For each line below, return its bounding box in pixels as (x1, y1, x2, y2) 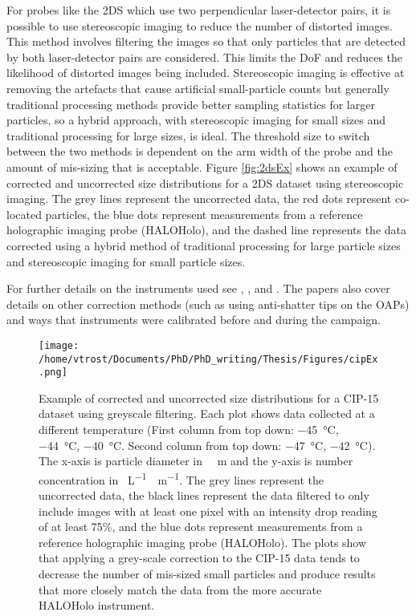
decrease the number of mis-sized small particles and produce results (39, 565, 376, 582)
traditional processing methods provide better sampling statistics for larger (6, 95, 375, 112)
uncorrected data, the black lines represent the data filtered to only (39, 487, 369, 504)
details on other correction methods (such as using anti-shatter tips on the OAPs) (6, 295, 410, 312)
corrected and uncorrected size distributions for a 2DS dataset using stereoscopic (6, 174, 404, 191)
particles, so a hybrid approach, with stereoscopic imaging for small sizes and (6, 111, 386, 128)
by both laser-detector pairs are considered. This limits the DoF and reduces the (6, 48, 403, 65)
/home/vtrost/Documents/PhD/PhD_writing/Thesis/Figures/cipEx (39, 353, 378, 365)
